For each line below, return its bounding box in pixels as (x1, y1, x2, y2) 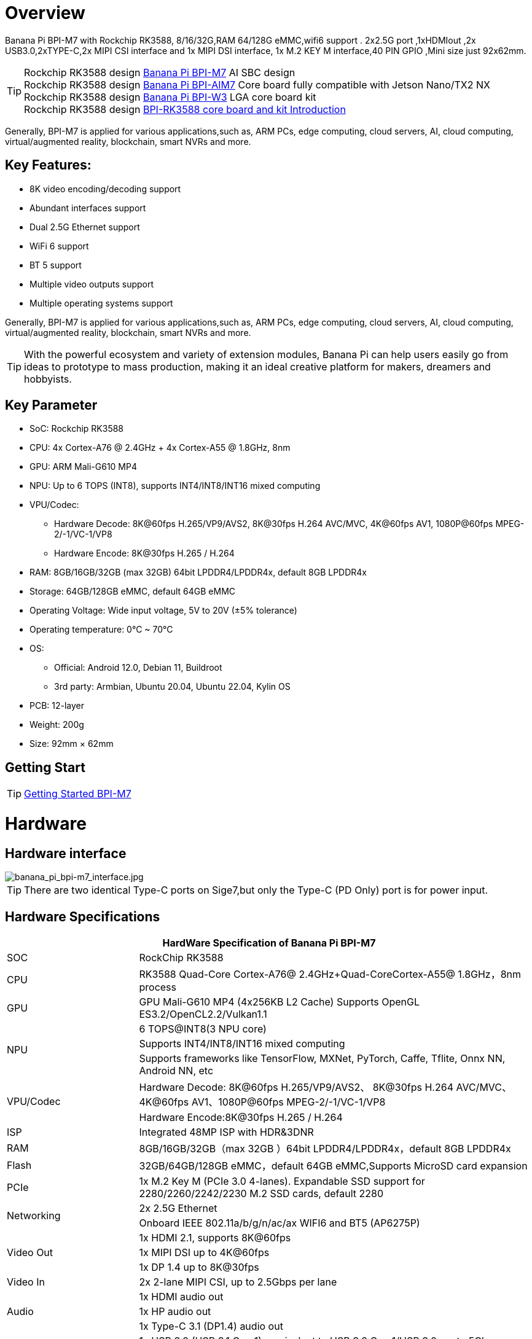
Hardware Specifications (5, 908, 160, 924)
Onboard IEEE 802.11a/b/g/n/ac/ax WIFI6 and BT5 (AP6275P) (139, 1217, 420, 1230)
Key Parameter (5, 397, 98, 413)
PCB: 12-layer (29, 700, 85, 711)
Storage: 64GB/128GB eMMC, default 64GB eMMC (29, 586, 236, 597)
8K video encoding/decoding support (29, 183, 181, 194)
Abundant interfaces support (29, 202, 146, 213)
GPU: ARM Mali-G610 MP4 (29, 461, 137, 472)
